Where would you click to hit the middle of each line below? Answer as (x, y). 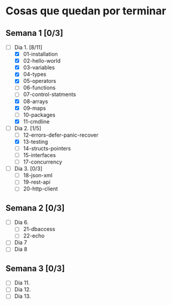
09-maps (34, 108)
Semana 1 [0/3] (34, 33)
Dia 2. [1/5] (27, 128)
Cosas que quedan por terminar (86, 11)
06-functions (39, 88)
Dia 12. (22, 289)
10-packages (39, 115)
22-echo (34, 236)
